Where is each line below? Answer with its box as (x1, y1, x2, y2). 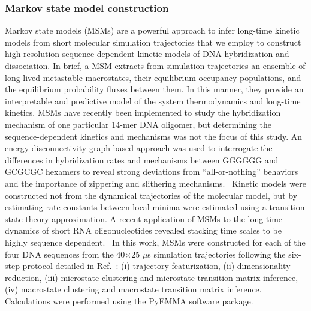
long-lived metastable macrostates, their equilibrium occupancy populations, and (5, 71, 301, 83)
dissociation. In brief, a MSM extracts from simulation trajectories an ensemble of (5, 59, 306, 71)
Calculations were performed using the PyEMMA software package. (5, 294, 253, 307)
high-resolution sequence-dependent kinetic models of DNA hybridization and (5, 47, 289, 60)
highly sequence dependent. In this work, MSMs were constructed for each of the (5, 235, 306, 248)
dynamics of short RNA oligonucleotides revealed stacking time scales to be (5, 224, 282, 237)
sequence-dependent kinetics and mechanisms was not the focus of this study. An (5, 130, 303, 142)
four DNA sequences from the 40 (5, 247, 125, 260)
